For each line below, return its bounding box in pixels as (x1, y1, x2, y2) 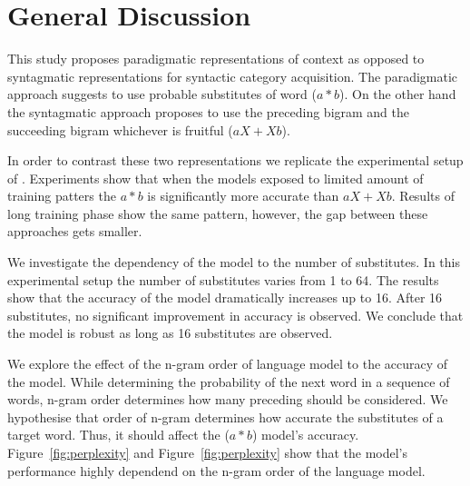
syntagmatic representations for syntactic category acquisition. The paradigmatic (7, 66, 458, 85)
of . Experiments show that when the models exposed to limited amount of (7, 168, 424, 187)
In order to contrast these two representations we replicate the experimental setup (7, 151, 464, 170)
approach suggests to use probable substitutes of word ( (7, 84, 317, 104)
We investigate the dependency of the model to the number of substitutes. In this (7, 253, 460, 272)
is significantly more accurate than (147, 186, 339, 205)
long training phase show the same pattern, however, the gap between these (7, 203, 428, 223)
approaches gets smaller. (7, 222, 142, 241)
